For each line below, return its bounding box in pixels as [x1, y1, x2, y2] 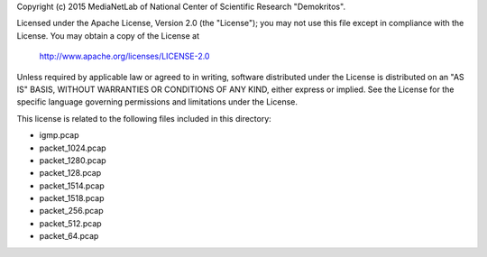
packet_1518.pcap [39, 193, 105, 204]
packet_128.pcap [39, 168, 102, 179]
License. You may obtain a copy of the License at [16, 30, 200, 41]
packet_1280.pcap [39, 154, 107, 166]
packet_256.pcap [39, 206, 104, 216]
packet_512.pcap [39, 217, 103, 229]
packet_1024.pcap [39, 142, 107, 153]
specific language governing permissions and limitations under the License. [16, 96, 298, 107]
